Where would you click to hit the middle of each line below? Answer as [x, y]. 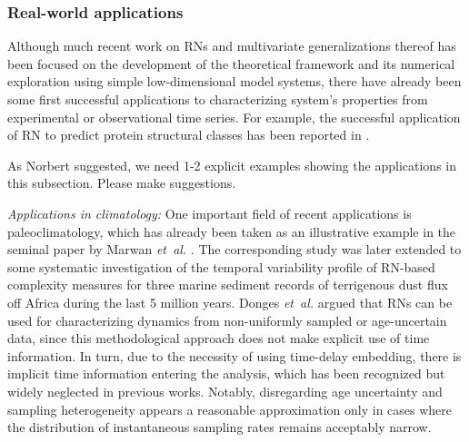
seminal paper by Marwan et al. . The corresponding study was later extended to [234, 249]
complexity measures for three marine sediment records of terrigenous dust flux [228, 285]
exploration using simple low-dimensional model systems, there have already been [234, 81]
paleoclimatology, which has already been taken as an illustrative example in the [232, 231]
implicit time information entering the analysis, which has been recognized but [226, 373]
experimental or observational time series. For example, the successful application [234, 117]
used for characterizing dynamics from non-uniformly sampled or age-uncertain [227, 320]
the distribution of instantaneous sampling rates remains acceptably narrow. [220, 427]
